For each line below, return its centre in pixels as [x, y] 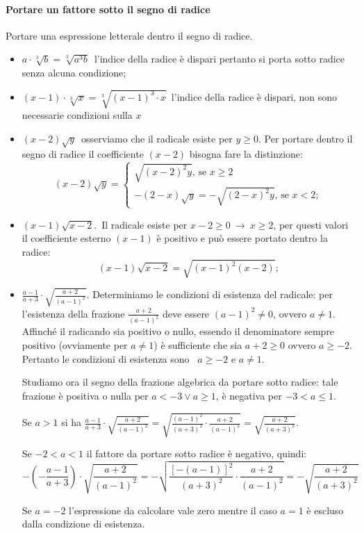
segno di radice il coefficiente [83, 154]
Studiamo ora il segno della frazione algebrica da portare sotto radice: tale [180, 382]
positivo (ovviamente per [75, 345]
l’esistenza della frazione [73, 313]
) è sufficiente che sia [198, 345]
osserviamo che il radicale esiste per [157, 138]
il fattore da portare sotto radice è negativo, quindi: [197, 453]
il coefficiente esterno [66, 238]
